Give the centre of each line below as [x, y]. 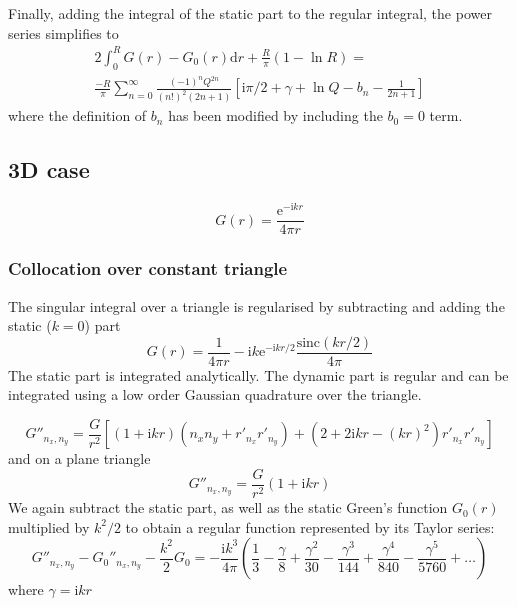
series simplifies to [63, 32]
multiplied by [49, 526]
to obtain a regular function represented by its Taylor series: [310, 526]
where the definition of [77, 115]
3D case [49, 169]
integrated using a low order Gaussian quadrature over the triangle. [215, 394]
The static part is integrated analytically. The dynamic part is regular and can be [258, 374]
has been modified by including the [275, 115]
